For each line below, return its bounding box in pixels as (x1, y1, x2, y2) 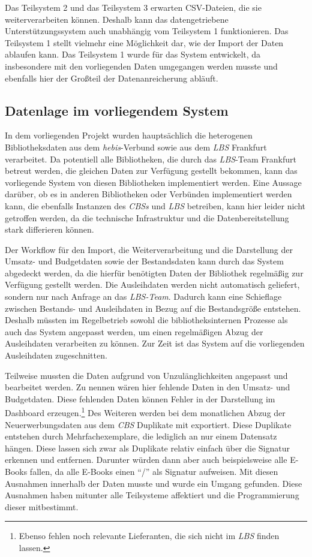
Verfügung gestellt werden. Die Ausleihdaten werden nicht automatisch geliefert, (5, 278, 300, 291)
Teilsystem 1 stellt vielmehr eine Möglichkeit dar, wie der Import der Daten (5, 36, 284, 49)
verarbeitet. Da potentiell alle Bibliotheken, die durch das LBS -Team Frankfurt (5, 152, 296, 165)
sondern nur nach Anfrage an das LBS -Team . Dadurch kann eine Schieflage (5, 290, 282, 303)
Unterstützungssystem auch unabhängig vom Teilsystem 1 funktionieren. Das (5, 25, 289, 37)
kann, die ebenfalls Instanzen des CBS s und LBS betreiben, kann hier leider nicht (5, 199, 306, 212)
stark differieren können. (5, 223, 94, 236)
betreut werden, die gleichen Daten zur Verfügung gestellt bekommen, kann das (5, 164, 298, 177)
